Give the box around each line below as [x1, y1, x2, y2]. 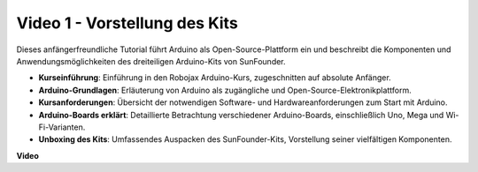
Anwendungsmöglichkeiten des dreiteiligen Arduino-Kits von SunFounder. [16, 56, 287, 66]
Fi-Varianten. [38, 122, 86, 132]
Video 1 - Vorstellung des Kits [16, 13, 238, 33]
